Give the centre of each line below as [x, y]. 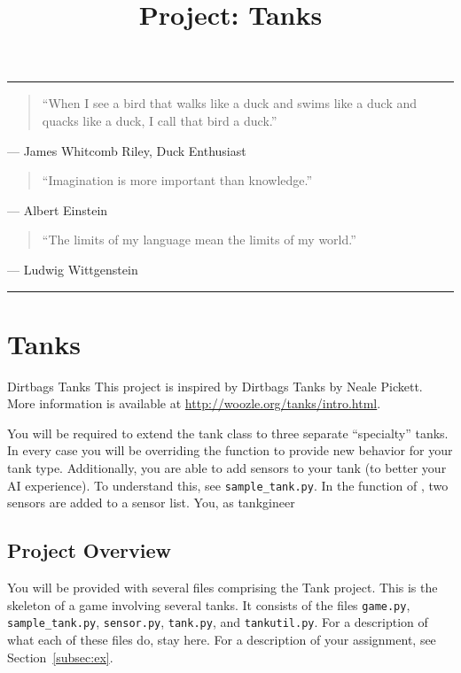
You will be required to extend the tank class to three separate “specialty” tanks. [228, 433]
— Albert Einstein [58, 209]
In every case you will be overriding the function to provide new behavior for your [230, 450]
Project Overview [90, 550]
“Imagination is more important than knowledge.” [177, 180]
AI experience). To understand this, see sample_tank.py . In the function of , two [228, 485]
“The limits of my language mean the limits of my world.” [199, 240]
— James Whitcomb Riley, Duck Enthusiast [127, 150]
